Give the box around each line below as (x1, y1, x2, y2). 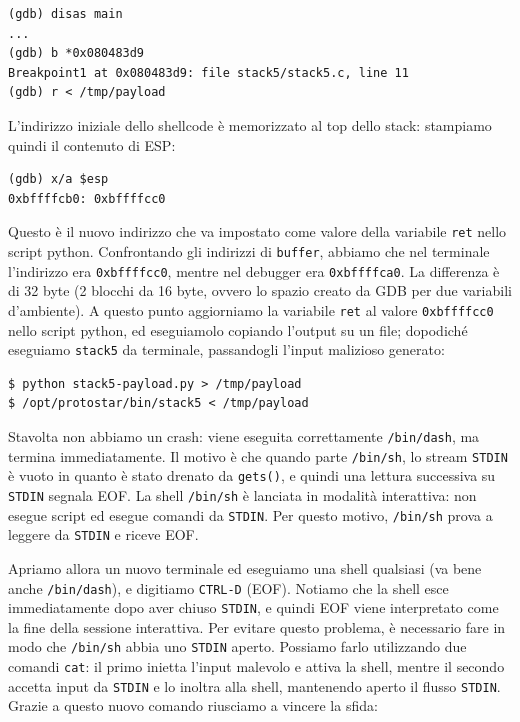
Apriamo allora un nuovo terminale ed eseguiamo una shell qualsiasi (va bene (8, 557, 482, 578)
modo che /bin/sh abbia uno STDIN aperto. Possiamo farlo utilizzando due (8, 636, 467, 657)
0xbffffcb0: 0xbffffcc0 (8, 191, 166, 206)
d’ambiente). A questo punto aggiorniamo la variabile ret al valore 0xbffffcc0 (8, 299, 494, 320)
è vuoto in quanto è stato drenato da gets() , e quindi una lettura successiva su (8, 465, 496, 486)
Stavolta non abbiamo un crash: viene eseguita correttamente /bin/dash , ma (8, 426, 480, 446)
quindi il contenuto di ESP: (8, 134, 176, 155)
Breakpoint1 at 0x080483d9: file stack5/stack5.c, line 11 (8, 65, 409, 80)
